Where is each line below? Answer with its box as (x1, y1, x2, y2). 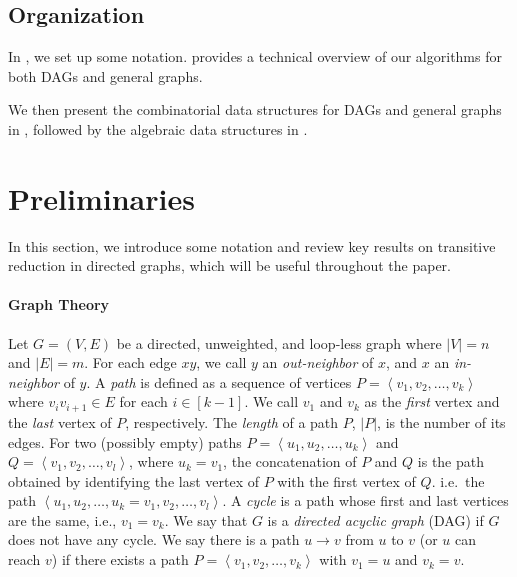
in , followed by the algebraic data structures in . (8, 118, 308, 139)
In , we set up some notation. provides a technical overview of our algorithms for (8, 46, 502, 67)
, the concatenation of (223, 451, 357, 472)
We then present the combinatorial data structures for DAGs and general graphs (8, 99, 502, 120)
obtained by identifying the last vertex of (8, 470, 259, 491)
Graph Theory (8, 294, 110, 315)
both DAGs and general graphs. (8, 65, 203, 86)
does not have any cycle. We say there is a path (8, 529, 300, 550)
